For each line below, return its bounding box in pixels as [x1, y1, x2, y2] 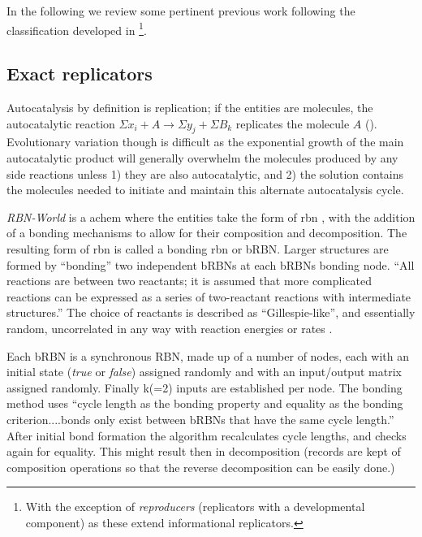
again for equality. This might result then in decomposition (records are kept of [6, 443, 401, 460]
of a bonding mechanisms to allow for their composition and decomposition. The [6, 224, 407, 241]
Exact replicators [6, 61, 153, 86]
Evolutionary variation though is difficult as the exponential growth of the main [6, 133, 404, 150]
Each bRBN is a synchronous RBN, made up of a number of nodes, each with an [6, 347, 410, 364]
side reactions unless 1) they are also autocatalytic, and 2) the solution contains [6, 165, 404, 182]
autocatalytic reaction [6, 115, 115, 132]
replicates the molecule [235, 115, 350, 132]
